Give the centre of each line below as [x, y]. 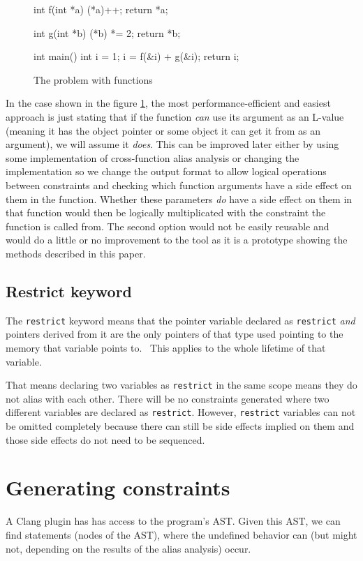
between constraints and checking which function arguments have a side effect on [179, 185]
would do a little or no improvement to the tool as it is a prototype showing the [177, 240]
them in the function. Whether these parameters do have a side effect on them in [179, 199]
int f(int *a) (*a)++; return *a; [101, 9]
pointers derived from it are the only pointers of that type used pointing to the [175, 334]
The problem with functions [93, 79]
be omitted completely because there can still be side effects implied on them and [180, 426]
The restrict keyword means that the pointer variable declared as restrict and [180, 320]
